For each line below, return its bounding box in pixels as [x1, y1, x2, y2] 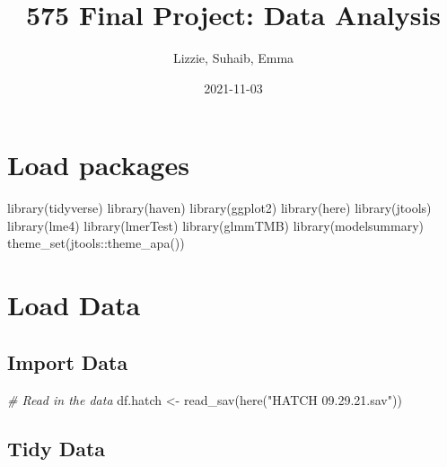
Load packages [7, 146, 189, 183]
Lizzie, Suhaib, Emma [172, 48, 294, 67]
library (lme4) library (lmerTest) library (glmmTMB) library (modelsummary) [7, 216, 424, 234]
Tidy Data [7, 434, 106, 462]
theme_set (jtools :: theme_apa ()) [7, 233, 185, 252]
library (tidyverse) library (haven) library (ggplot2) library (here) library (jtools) [7, 198, 432, 217]
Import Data [7, 348, 128, 375]
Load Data [7, 286, 141, 323]
